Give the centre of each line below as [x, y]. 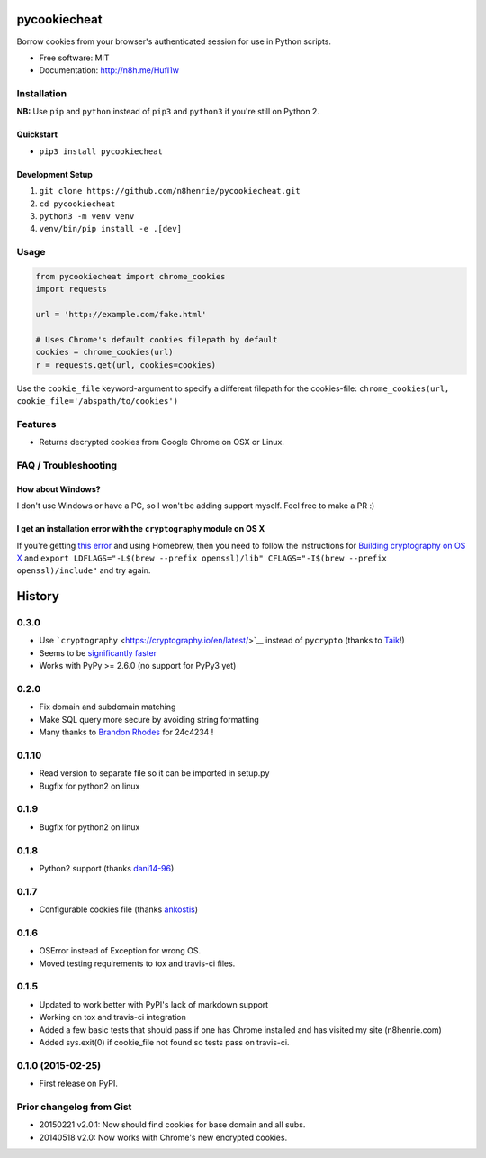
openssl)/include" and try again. [84, 570]
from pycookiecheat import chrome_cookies [130, 276]
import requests [72, 289]
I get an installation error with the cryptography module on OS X [141, 529]
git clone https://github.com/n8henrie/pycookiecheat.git [170, 191]
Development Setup [55, 174]
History [38, 596]
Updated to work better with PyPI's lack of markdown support [154, 1004]
